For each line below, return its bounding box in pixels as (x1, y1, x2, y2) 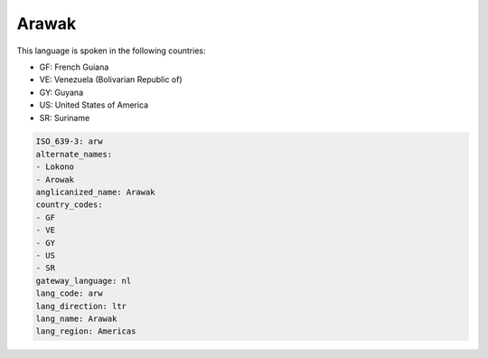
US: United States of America (39, 99, 149, 110)
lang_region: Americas (35, 326, 136, 336)
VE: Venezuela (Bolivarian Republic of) (39, 74, 183, 85)
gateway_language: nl (35, 276, 132, 286)
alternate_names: (35, 149, 113, 159)
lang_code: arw (35, 288, 103, 298)
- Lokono (35, 162, 75, 172)
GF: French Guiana (39, 61, 109, 72)
